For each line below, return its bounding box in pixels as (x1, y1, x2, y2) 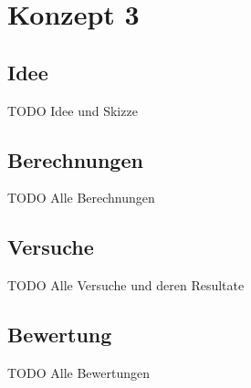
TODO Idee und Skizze (7, 100, 138, 120)
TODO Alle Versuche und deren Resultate (7, 276, 245, 295)
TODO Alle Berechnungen (7, 188, 155, 207)
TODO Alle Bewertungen (7, 362, 150, 382)
